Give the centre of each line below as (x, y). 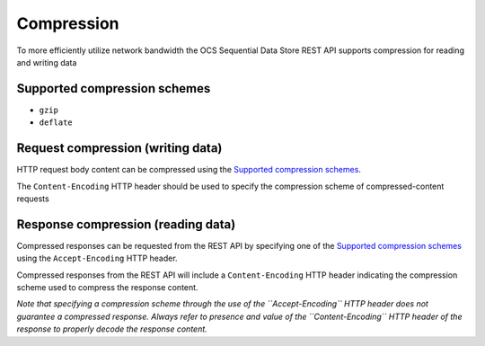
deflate (56, 123)
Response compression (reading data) (126, 224)
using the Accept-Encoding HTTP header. (97, 258)
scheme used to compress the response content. (107, 287)
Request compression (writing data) (119, 148)
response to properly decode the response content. (112, 329)
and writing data (47, 62)
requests (33, 199)
